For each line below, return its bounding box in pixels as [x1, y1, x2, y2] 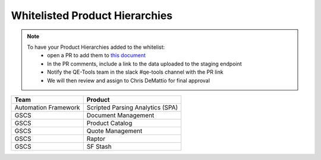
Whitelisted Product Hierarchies [11, 9, 173, 22]
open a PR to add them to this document [47, 52, 146, 59]
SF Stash [86, 142, 112, 150]
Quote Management [86, 127, 143, 135]
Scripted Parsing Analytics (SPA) [86, 103, 178, 111]
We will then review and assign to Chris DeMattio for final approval [47, 77, 210, 84]
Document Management [86, 111, 155, 119]
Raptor [86, 134, 106, 143]
